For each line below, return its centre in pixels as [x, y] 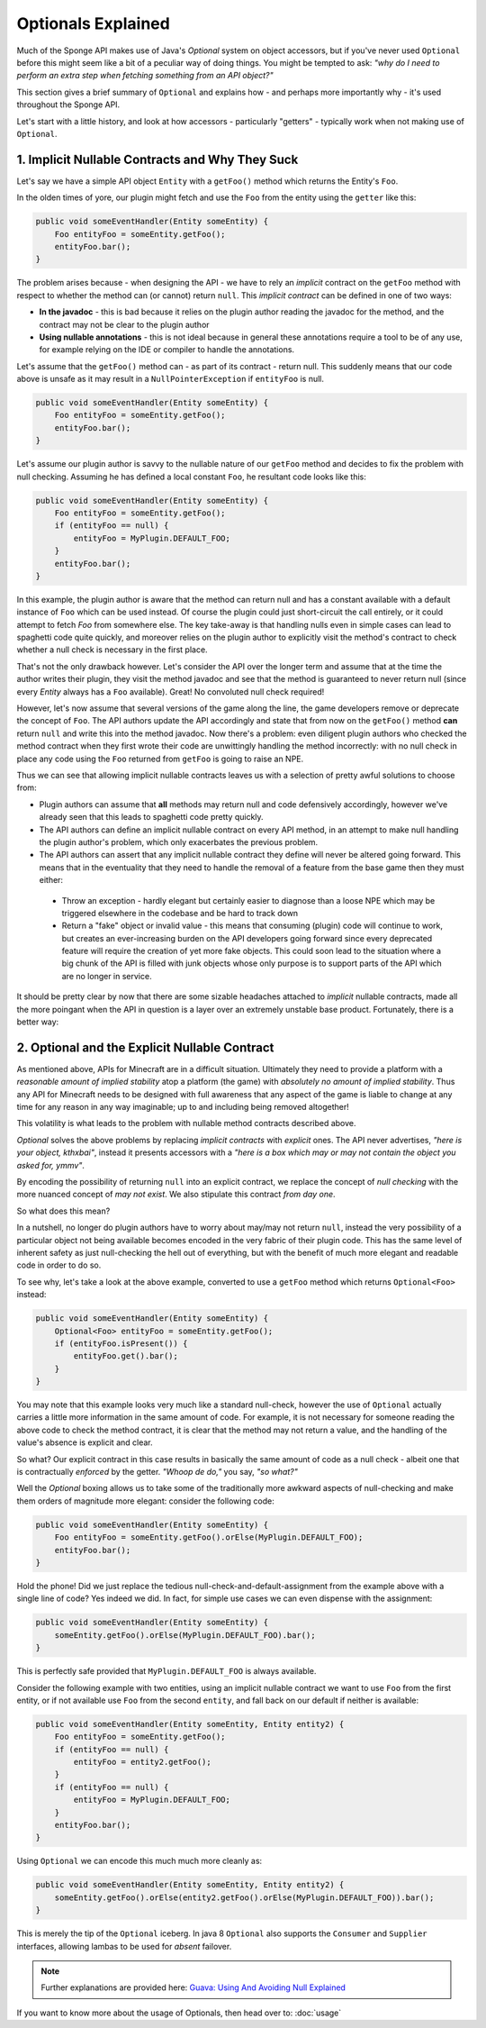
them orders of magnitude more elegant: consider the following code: [145, 1501]
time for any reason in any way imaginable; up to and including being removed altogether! [183, 1107]
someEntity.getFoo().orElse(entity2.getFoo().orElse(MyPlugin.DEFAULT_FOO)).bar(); [244, 1897]
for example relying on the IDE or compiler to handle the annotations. [167, 350]
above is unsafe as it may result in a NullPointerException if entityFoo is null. [170, 379]
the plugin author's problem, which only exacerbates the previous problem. [179, 841]
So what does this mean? [63, 1211]
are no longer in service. [107, 976]
